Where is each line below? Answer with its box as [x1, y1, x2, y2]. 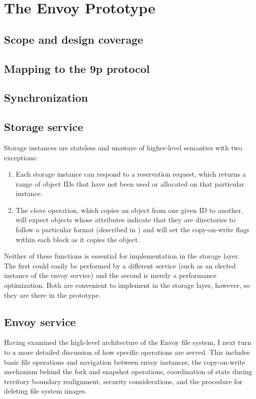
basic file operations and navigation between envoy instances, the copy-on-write [4, 356, 246, 367]
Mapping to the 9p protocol [4, 61, 150, 76]
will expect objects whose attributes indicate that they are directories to [15, 214, 236, 225]
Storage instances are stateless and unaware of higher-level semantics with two [4, 142, 242, 152]
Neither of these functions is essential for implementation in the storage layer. [4, 251, 240, 261]
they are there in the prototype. [4, 289, 101, 300]
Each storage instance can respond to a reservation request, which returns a [15, 169, 246, 179]
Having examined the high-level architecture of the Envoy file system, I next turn [4, 337, 252, 347]
